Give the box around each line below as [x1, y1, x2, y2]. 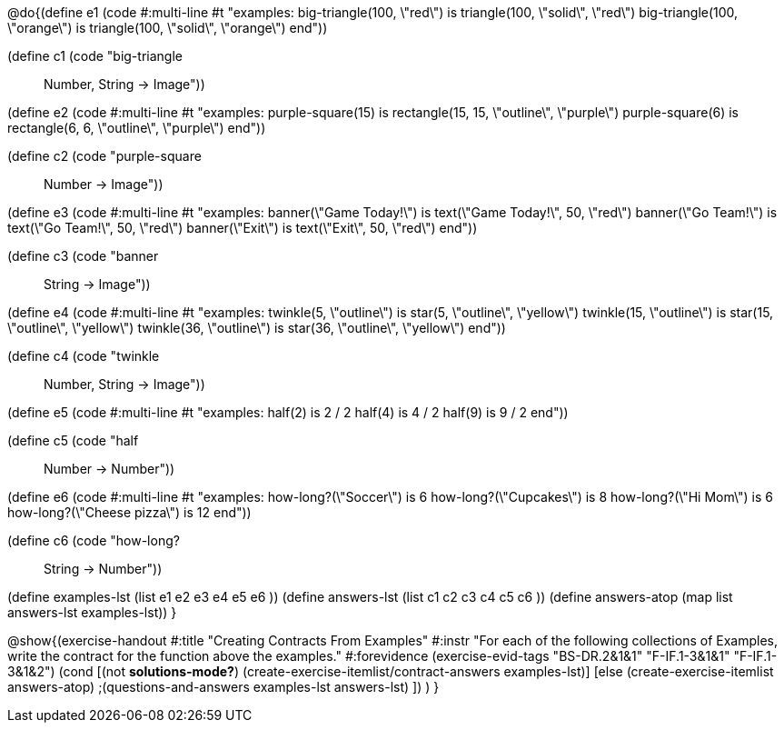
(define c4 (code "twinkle [7, 348, 160, 364]
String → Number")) [44, 561, 163, 576]
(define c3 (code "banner [7, 248, 159, 264]
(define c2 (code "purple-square [7, 148, 202, 164]
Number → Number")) [44, 461, 175, 476]
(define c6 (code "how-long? [7, 533, 180, 548]
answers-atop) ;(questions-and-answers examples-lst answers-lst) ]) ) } [7, 679, 440, 695]
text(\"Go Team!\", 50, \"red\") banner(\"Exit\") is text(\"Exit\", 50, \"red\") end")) [7, 220, 478, 235]
